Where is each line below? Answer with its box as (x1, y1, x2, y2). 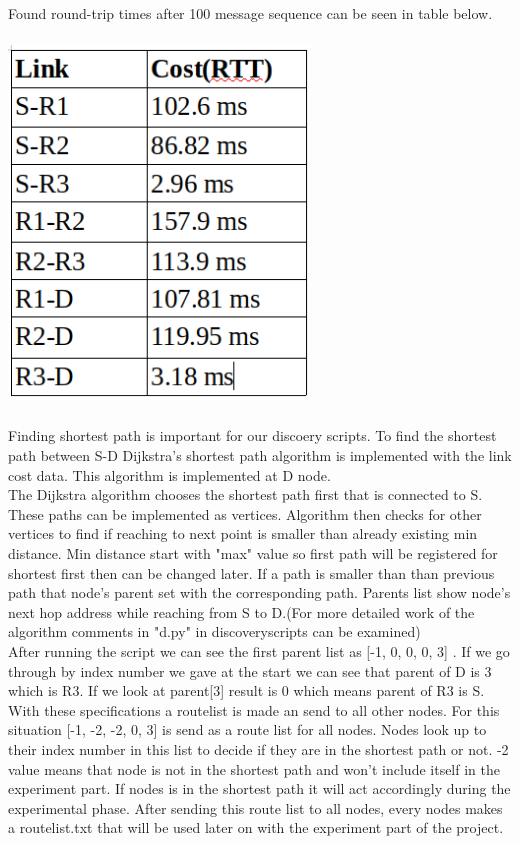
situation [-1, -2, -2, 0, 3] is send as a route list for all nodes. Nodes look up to (8, 719, 487, 740)
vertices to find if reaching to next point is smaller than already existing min (8, 523, 478, 544)
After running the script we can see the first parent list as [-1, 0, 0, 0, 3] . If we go (8, 640, 510, 661)
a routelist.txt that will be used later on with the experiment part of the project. (8, 817, 504, 838)
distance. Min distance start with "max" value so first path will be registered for (8, 542, 498, 563)
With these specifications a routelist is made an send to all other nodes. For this (8, 699, 500, 720)
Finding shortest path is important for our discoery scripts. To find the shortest (8, 425, 497, 446)
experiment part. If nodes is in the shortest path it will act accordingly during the (8, 778, 511, 799)
